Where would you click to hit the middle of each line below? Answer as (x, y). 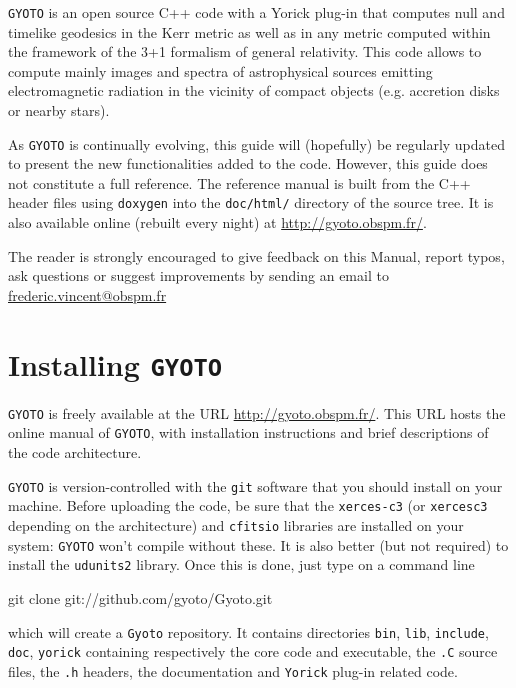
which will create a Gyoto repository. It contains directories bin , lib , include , (248, 631)
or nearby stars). (59, 110)
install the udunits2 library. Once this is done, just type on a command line (241, 564)
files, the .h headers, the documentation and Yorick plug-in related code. (233, 670)
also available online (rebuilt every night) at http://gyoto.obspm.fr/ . (217, 222)
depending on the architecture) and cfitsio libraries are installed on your (236, 524)
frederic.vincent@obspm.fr (87, 294)
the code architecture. (75, 452)
